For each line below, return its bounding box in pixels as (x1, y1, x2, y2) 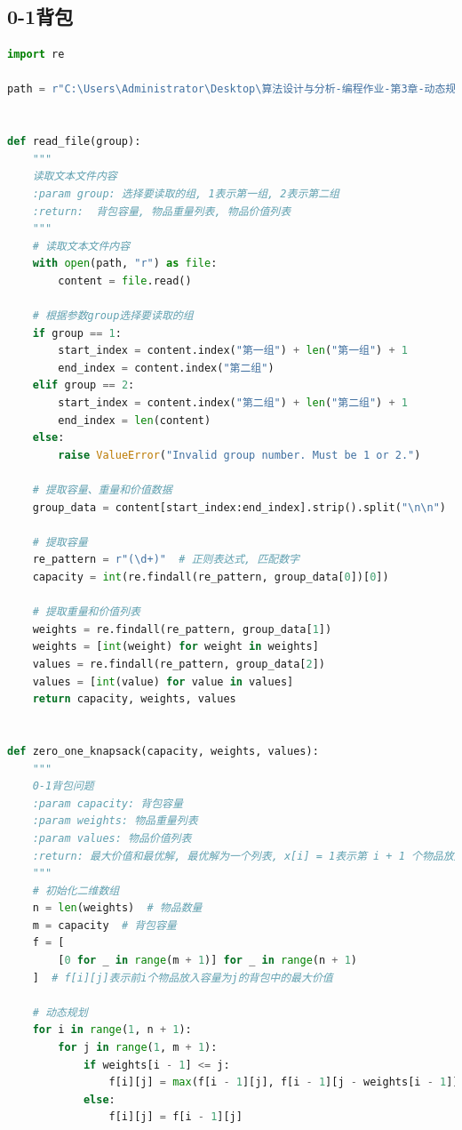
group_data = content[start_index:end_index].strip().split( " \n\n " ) (32, 501, 447, 514)
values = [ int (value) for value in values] (32, 675, 294, 688)
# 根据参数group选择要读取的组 (32, 309, 194, 323)
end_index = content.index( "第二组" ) (58, 361, 275, 374)
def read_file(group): (7, 135, 141, 148)
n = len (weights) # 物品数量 (32, 902, 203, 915)
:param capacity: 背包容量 (32, 797, 183, 810)
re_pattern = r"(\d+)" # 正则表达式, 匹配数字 (32, 553, 299, 566)
